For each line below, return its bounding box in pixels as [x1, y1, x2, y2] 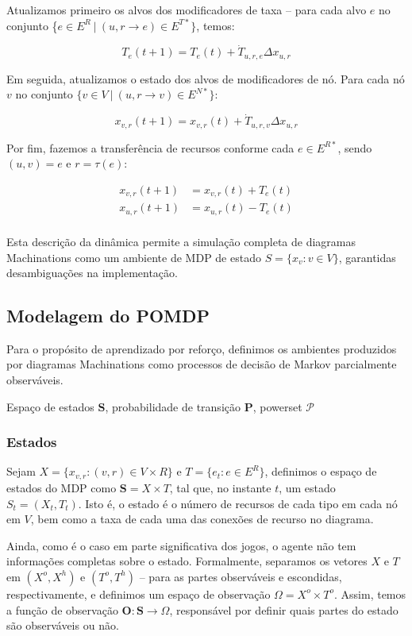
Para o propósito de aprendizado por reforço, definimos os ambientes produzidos [6, 340, 397, 357]
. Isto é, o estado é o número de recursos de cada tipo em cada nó [78, 495, 398, 511]
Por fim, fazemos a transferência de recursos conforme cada [6, 139, 295, 156]
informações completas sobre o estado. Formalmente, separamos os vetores [6, 553, 368, 569]
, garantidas [338, 249, 396, 265]
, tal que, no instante [169, 479, 271, 495]
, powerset [252, 398, 302, 414]
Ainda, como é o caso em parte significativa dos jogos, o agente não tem [6, 537, 356, 553]
